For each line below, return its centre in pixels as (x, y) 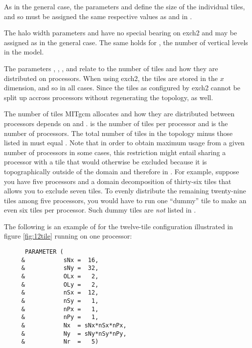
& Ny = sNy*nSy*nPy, (74, 334)
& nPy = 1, (60, 317)
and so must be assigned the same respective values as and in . (98, 16)
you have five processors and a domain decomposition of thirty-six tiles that (118, 181)
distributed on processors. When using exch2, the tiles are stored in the (111, 78)
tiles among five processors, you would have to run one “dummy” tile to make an (125, 200)
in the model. (24, 52)
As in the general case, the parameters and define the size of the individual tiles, (125, 6)
